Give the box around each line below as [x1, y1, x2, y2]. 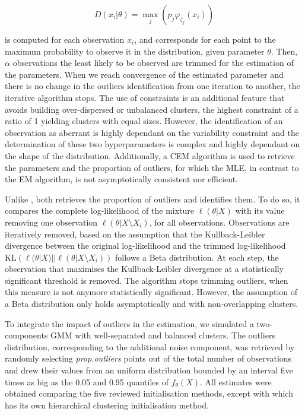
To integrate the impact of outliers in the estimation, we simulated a [5, 317, 254, 330]
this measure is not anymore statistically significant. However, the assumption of [5, 286, 298, 298]
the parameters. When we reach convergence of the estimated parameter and [5, 68, 284, 80]
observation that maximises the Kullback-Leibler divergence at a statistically [5, 262, 284, 275]
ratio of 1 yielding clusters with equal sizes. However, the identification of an [5, 115, 283, 127]
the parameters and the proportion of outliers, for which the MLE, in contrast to [5, 161, 299, 173]
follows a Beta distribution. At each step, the [115, 251, 279, 263]
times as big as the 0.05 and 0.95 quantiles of [5, 375, 169, 388]
